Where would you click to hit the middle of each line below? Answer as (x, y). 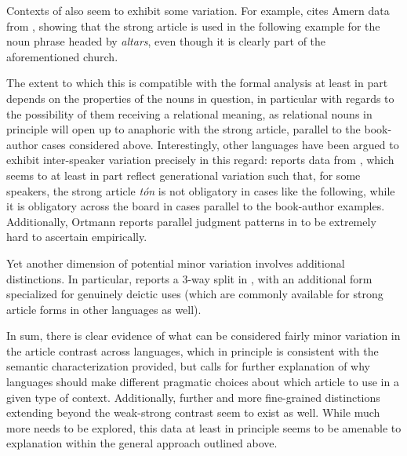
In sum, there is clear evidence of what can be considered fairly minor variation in (203, 336)
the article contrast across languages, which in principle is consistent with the (193, 350)
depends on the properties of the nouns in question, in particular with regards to (200, 98)
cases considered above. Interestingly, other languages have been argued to (220, 144)
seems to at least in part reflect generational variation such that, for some (184, 175)
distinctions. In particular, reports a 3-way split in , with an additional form (189, 278)
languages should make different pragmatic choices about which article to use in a (203, 382)
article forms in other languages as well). (104, 309)
